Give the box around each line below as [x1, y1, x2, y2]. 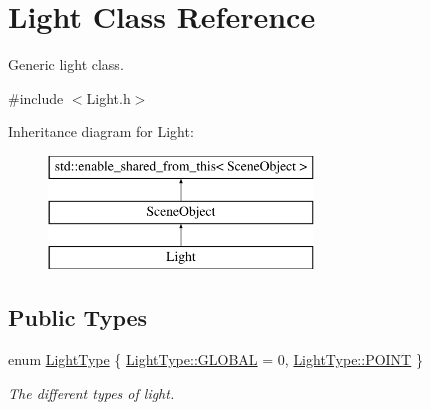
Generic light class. [8, 54, 124, 75]
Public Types [8, 302, 148, 333]
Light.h [86, 87, 131, 108]
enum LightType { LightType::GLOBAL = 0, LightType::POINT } [8, 349, 423, 370]
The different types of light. [8, 382, 175, 403]
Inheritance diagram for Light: [8, 121, 194, 142]
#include [8, 87, 64, 108]
